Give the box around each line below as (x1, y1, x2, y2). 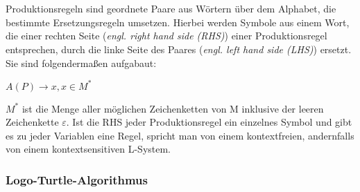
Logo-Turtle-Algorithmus (6, 171, 148, 188)
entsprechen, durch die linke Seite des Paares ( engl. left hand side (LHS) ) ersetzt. (6, 41, 352, 56)
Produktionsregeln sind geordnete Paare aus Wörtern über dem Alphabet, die (6, 1, 336, 16)
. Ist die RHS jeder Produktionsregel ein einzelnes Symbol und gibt (66, 115, 352, 129)
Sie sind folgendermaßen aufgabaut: (6, 55, 157, 70)
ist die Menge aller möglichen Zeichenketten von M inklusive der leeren (22, 101, 324, 115)
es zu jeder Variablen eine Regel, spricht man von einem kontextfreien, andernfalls (6, 128, 354, 142)
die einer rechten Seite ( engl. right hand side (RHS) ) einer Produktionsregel (6, 28, 327, 43)
